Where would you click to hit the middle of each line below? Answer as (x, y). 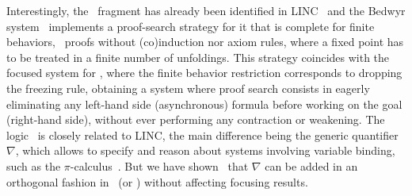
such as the (34, 165)
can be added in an (311, 165)
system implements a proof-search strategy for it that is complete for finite (191, 26)
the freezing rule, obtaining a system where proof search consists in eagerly (188, 88)
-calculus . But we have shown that (159, 165)
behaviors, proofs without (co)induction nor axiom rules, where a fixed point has (205, 42)
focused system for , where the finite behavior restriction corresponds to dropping (204, 73)
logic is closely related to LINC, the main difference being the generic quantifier (202, 135)
